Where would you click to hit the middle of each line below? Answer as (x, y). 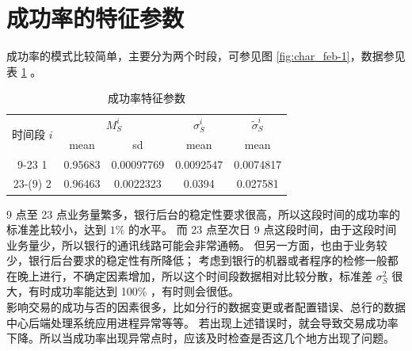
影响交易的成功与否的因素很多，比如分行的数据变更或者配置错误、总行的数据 (206, 307)
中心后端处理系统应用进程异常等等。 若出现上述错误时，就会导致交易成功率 (202, 322)
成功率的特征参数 (95, 18)
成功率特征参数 (147, 98)
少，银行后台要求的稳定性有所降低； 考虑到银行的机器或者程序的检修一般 (197, 260)
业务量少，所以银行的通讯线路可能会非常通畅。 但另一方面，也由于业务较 (197, 244)
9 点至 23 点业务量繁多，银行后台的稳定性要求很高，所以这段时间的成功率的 (203, 214)
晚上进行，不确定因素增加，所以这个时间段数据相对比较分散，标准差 (195, 275)
